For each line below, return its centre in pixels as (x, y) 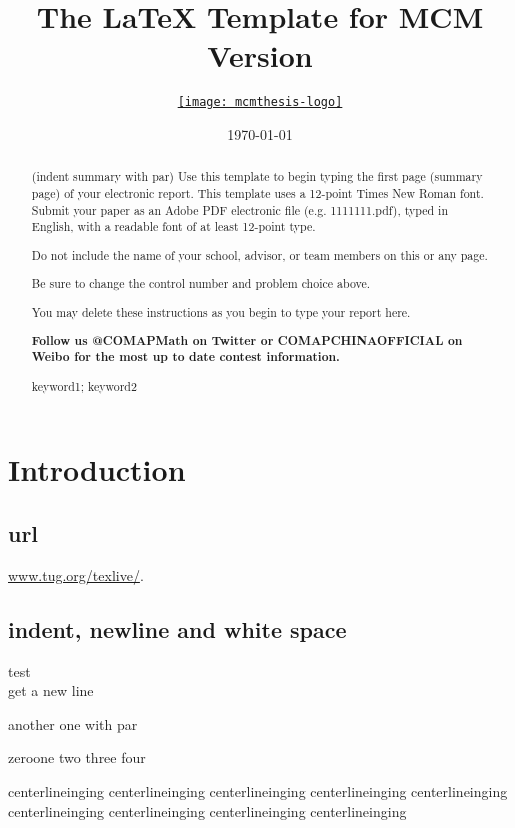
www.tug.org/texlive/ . (76, 574)
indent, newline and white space (177, 628)
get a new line (51, 690)
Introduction (97, 469)
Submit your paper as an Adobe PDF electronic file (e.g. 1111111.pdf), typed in (240, 209)
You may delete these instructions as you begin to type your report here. (221, 311)
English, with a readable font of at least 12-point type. (173, 226)
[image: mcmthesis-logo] (260, 102)
